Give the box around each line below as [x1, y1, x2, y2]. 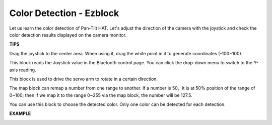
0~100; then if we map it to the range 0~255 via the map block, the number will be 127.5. [9, 92, 192, 98]
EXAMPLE [9, 110, 31, 116]
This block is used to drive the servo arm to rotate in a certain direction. [9, 76, 158, 82]
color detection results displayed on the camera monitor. [9, 32, 127, 38]
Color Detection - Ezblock [9, 8, 119, 19]
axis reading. [9, 67, 36, 73]
